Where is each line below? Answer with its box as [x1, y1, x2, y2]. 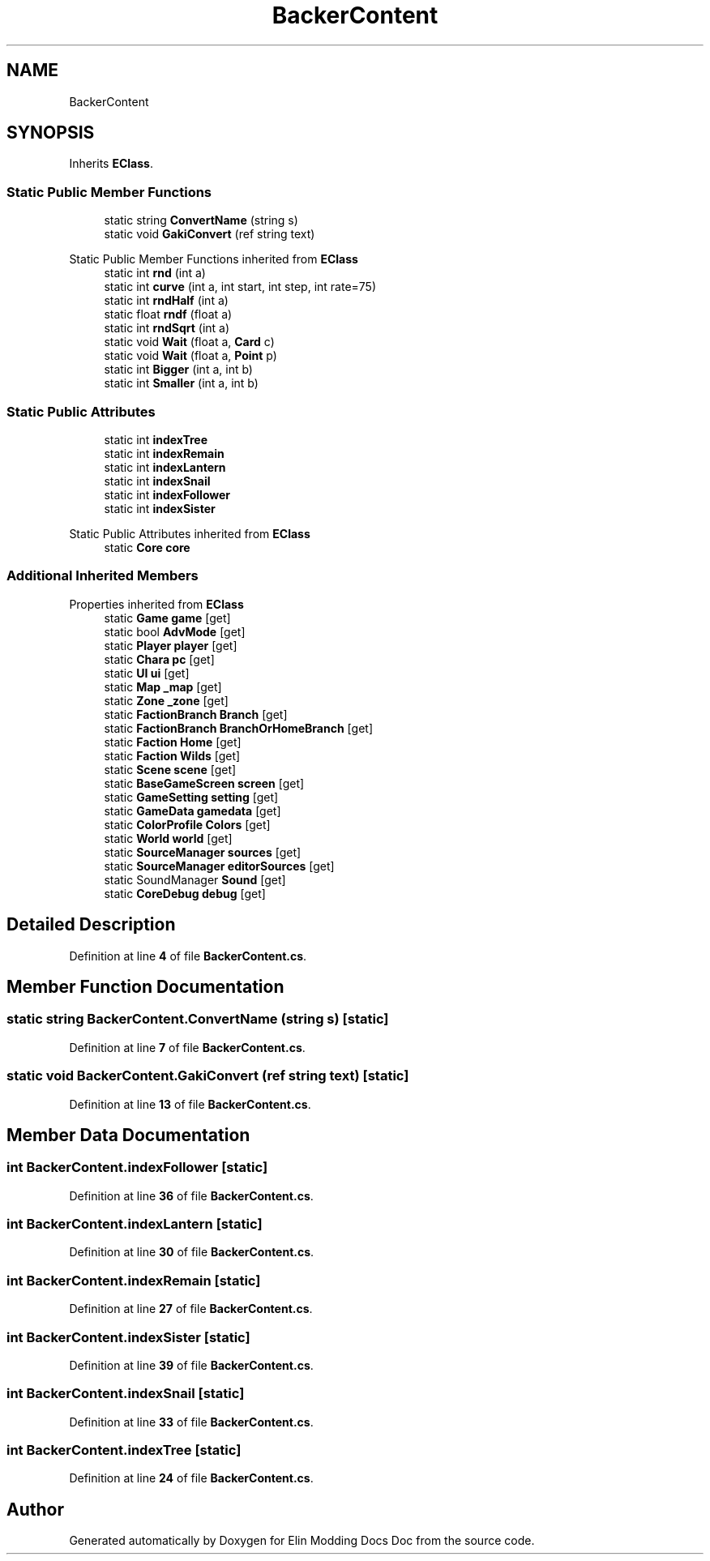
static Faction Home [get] [104, 734, 242, 749]
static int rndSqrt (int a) [104, 321, 230, 336]
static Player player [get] [104, 638, 237, 652]
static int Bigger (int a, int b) [104, 362, 253, 377]
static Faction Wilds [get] [104, 748, 241, 763]
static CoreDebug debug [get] [104, 886, 266, 900]
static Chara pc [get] [104, 652, 215, 666]
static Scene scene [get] [104, 762, 237, 776]
